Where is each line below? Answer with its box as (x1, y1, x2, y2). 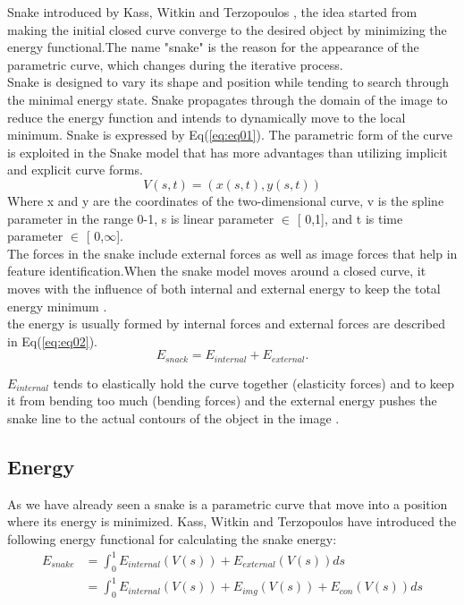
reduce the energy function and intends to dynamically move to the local (7, 107, 406, 126)
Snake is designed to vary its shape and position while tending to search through (7, 72, 450, 91)
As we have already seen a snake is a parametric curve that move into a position (7, 494, 448, 513)
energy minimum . (7, 296, 107, 315)
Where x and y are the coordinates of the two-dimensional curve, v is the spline (7, 191, 444, 209)
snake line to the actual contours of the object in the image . (7, 408, 340, 427)
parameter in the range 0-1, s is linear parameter (7, 209, 274, 227)
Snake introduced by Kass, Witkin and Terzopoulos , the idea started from (7, 3, 418, 21)
